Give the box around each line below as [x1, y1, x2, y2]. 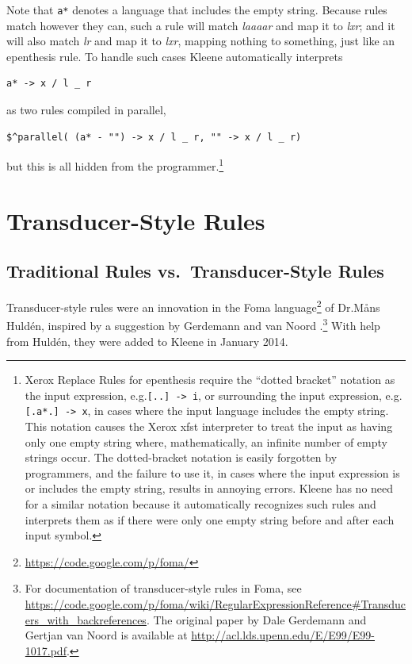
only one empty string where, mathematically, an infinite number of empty [25, 433, 387, 450]
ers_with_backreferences [25, 611, 147, 628]
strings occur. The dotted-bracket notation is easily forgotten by [25, 449, 338, 466]
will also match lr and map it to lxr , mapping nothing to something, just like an [6, 33, 395, 49]
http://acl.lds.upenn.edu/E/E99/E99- [191, 627, 376, 643]
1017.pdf [25, 642, 67, 658]
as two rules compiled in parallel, [6, 102, 166, 118]
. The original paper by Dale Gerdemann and [146, 611, 367, 628]
